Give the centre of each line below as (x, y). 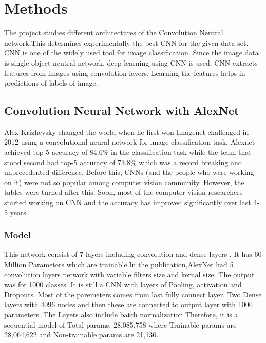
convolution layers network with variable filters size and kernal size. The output (129, 274)
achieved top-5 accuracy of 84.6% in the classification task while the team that (128, 152)
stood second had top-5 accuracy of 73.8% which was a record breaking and (123, 162)
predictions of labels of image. (51, 83)
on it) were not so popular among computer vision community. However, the (124, 182)
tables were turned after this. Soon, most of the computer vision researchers (123, 192)
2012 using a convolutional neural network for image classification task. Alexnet (130, 142)
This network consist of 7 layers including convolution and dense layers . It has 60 (133, 254)
